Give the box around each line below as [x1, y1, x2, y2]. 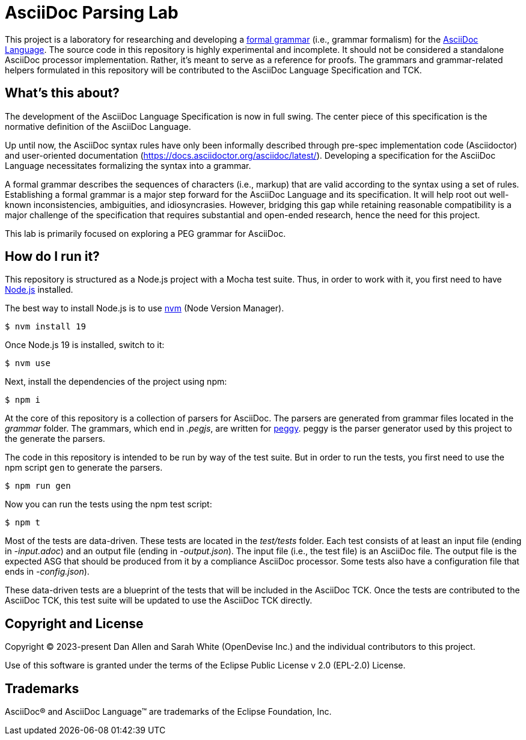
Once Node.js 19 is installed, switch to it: [5, 340, 165, 350]
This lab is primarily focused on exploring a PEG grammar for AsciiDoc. [5, 228, 286, 239]
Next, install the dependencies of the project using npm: [5, 376, 227, 387]
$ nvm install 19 [5, 322, 86, 332]
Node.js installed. [5, 284, 73, 295]
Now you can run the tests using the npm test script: [5, 499, 212, 510]
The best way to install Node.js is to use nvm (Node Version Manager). [5, 303, 284, 314]
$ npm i [5, 395, 41, 405]
